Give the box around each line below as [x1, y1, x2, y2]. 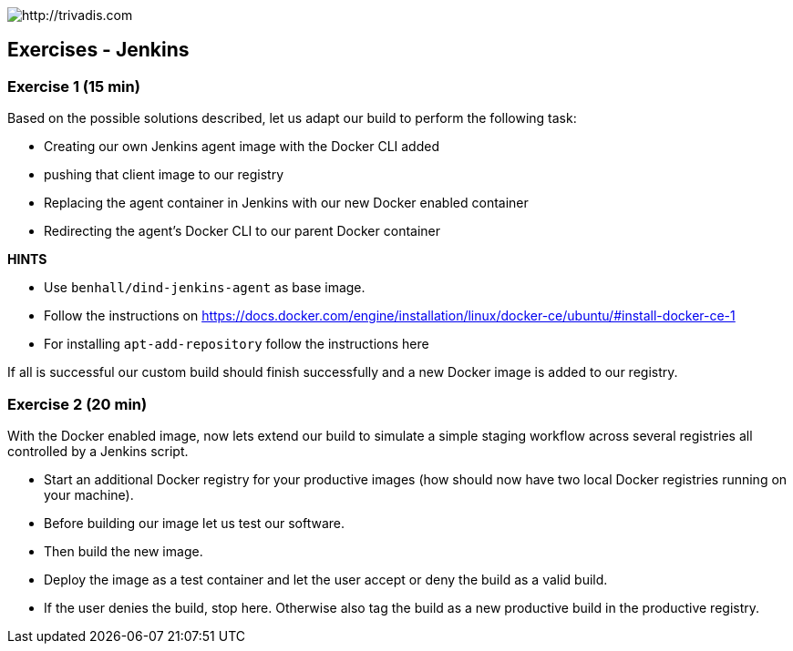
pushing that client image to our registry [44, 167, 284, 183]
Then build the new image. [44, 543, 203, 559]
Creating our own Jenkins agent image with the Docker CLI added [44, 138, 439, 155]
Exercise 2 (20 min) [7, 394, 148, 413]
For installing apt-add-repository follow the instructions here [44, 336, 429, 352]
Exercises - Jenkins [7, 38, 190, 62]
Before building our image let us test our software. [44, 514, 345, 531]
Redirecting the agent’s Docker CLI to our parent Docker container [44, 223, 441, 239]
